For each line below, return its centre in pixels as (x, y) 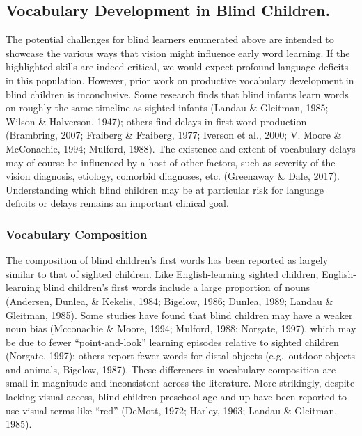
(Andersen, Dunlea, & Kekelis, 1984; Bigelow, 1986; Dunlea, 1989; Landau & (170, 301)
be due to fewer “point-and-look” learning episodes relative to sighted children (172, 342)
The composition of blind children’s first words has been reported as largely (167, 260)
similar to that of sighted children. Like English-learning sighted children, (162, 273)
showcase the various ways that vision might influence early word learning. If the (178, 53)
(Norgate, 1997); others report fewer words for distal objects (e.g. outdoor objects (180, 356)
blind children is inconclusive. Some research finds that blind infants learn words (177, 94)
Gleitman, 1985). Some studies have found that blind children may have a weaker (179, 314)
